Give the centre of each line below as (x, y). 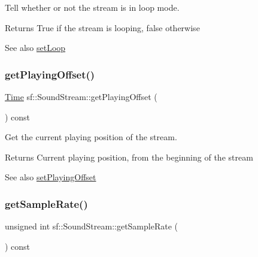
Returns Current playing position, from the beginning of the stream (129, 157)
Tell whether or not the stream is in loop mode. (92, 7)
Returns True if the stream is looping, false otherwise (102, 27)
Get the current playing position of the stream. (91, 137)
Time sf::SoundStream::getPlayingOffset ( (81, 96)
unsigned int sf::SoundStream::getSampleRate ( (91, 226)
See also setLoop (35, 48)
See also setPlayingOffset (51, 177)
